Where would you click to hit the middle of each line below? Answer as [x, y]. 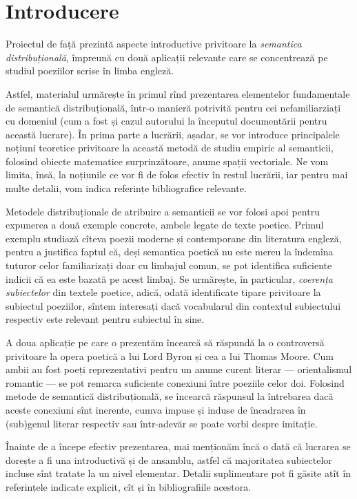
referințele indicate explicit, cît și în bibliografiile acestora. [129, 486]
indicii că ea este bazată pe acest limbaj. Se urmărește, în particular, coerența [169, 278]
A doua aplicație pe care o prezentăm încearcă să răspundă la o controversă [165, 342]
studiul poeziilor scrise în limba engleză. [90, 71]
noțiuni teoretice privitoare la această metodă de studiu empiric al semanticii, [170, 148]
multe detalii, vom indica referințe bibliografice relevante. [126, 188]
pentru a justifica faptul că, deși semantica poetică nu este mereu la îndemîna [170, 252]
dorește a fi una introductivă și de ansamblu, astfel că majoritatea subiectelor [169, 459]
